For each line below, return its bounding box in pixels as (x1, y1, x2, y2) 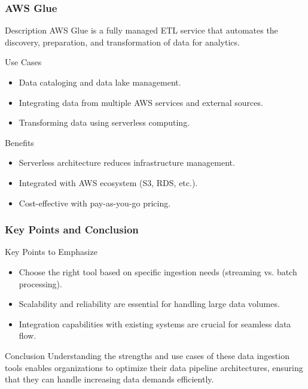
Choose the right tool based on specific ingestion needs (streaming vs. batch (19, 265, 297, 278)
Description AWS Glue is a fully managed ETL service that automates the (5, 24, 278, 37)
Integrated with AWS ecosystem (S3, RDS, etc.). (19, 176, 198, 189)
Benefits (5, 136, 34, 148)
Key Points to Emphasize (5, 245, 97, 258)
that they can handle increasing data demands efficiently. (5, 373, 214, 385)
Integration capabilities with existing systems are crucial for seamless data (19, 317, 291, 330)
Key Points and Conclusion (5, 222, 139, 237)
